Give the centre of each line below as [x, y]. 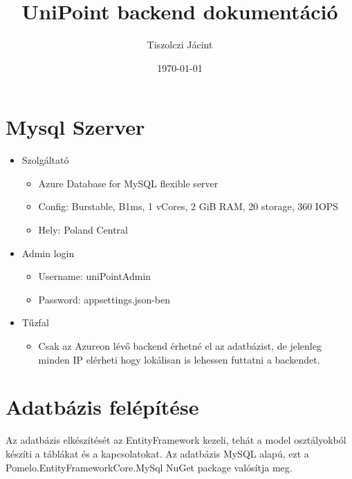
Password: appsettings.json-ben [104, 299]
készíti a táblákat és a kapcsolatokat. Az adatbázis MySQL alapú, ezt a [157, 453]
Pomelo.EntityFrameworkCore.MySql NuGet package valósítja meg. [149, 467]
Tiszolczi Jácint [180, 45]
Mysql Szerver [75, 127]
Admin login [48, 253]
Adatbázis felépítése [102, 407]
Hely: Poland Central [83, 230]
